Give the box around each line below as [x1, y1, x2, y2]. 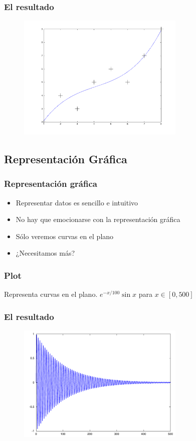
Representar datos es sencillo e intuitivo [16, 197, 138, 207]
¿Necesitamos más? [16, 248, 75, 258]
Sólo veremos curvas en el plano [16, 231, 114, 241]
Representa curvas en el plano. [4, 289, 98, 299]
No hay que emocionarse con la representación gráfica [16, 214, 180, 225]
